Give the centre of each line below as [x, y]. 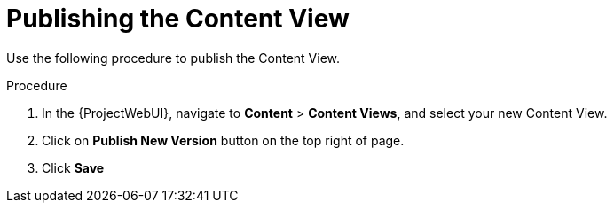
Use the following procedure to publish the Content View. [173, 58]
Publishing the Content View [178, 19]
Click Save [73, 167]
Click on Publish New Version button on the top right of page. [223, 140]
